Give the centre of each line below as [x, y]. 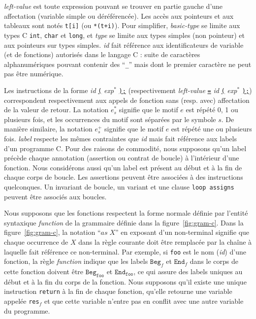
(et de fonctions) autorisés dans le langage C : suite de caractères [102, 54]
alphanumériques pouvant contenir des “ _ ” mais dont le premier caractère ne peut [128, 64]
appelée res [22, 301]
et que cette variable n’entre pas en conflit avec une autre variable [144, 301]
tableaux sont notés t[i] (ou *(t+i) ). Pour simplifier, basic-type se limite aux [122, 25]
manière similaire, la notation [48, 129]
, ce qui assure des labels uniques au [188, 271]
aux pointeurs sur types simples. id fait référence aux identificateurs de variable [124, 45]
